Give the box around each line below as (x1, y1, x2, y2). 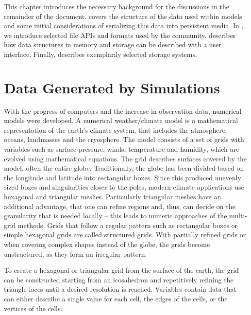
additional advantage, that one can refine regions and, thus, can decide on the (4, 201, 235, 211)
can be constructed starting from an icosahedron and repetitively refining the (4, 274, 234, 284)
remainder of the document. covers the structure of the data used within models (4, 11, 242, 21)
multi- (229, 210, 247, 221)
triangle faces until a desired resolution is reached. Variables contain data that (4, 284, 236, 294)
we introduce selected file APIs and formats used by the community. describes (4, 30, 236, 40)
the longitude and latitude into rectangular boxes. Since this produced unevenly (4, 172, 241, 182)
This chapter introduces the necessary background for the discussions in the (4, 1, 229, 11)
